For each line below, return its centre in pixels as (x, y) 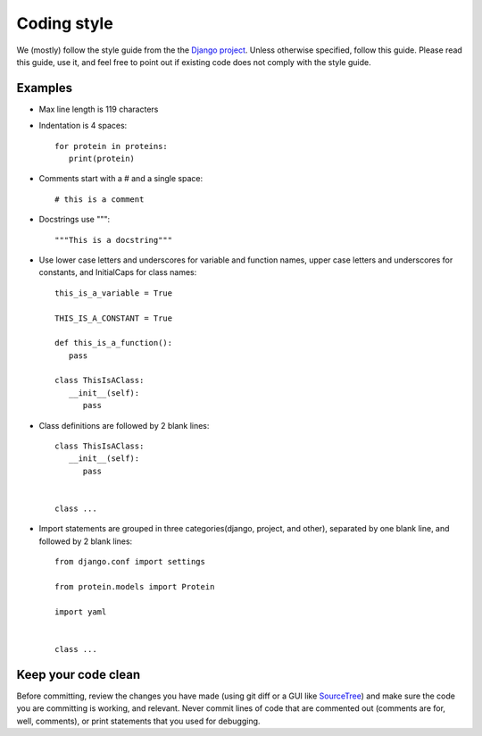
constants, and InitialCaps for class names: (118, 272)
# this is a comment (100, 199)
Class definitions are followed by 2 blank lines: (124, 425)
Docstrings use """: (75, 220)
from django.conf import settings (130, 562)
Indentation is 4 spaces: (83, 126)
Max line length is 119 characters (99, 109)
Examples (45, 88)
